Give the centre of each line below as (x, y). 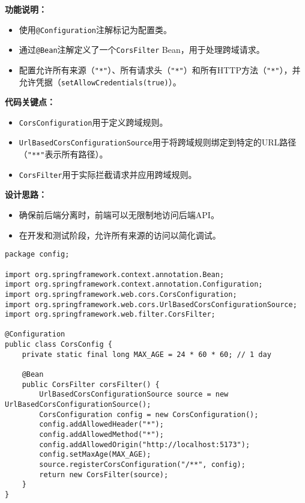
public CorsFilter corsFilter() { (91, 384)
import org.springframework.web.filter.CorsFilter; (110, 315)
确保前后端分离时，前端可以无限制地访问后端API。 (119, 215)
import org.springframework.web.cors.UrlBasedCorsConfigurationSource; (151, 304)
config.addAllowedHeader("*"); (101, 425)
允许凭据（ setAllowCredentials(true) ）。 (100, 81)
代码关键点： (30, 102)
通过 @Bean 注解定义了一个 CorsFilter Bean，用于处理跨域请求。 (142, 50)
